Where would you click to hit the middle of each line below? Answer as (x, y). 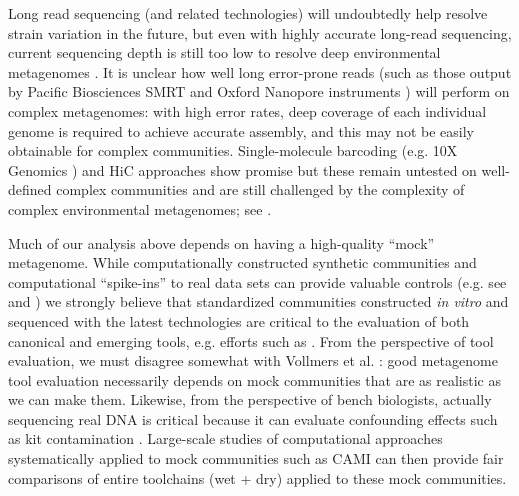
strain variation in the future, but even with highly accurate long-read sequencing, (260, 32)
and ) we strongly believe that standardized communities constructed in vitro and (258, 301)
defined (30, 189)
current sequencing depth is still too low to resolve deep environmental (224, 52)
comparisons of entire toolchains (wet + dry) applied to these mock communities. (257, 477)
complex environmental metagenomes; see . (140, 208)
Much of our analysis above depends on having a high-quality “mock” (221, 242)
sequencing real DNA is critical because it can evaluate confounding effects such (253, 418)
